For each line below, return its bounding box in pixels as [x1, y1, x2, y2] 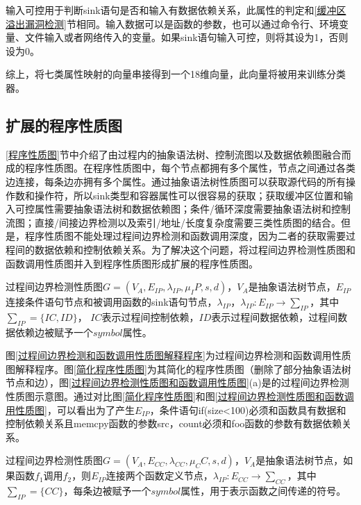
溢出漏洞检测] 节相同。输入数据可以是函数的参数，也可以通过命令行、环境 [6, 16, 339, 31]
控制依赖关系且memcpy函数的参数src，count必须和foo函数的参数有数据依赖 [6, 416, 342, 431]
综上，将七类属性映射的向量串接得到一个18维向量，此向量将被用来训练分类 [6, 67, 346, 81]
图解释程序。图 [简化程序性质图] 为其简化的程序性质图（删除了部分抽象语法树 [6, 361, 351, 376]
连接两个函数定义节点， [106, 468, 213, 483]
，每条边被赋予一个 [63, 483, 151, 498]
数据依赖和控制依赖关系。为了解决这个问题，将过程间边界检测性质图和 [34, 242, 355, 256]
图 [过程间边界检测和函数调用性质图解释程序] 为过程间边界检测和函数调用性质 [6, 348, 351, 363]
